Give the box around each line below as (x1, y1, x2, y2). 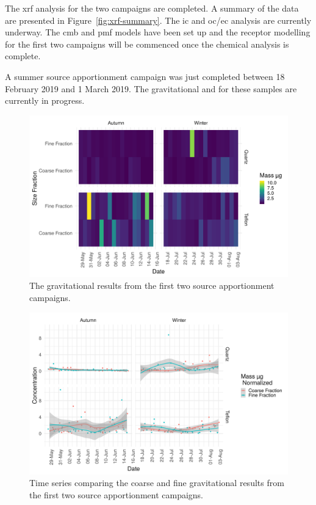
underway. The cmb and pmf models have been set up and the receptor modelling (5, 26, 311, 38)
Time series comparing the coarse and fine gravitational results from (29, 476, 284, 489)
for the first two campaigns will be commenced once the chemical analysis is (5, 37, 289, 50)
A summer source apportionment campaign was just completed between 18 (5, 70, 285, 82)
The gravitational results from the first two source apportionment (29, 279, 275, 292)
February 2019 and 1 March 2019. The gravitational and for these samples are (5, 82, 297, 95)
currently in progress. (5, 94, 85, 107)
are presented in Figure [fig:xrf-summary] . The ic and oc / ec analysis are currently (5, 13, 312, 26)
